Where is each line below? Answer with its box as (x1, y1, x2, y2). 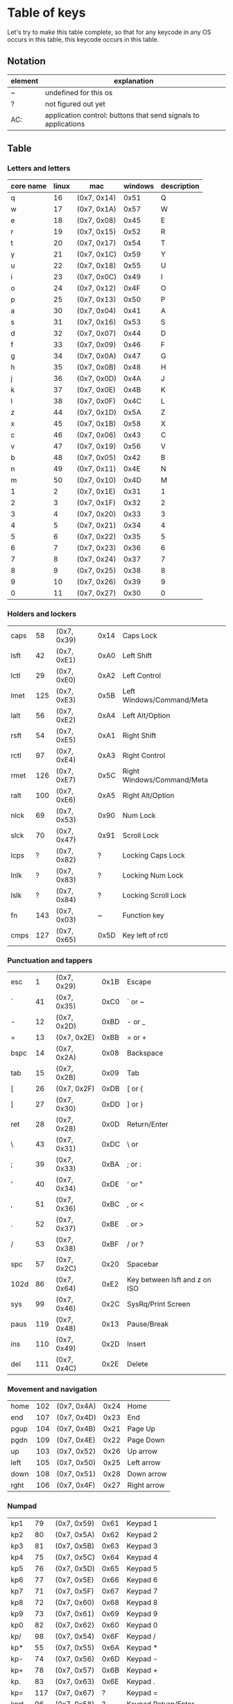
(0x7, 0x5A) (55, 1530, 95, 1539)
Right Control (122, 751, 166, 760)
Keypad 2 (126, 1530, 158, 1539)
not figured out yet (44, 99, 106, 108)
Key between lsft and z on (127, 1275, 212, 1285)
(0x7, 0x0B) (76, 363, 116, 372)
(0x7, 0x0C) (76, 272, 117, 282)
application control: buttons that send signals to (44, 110, 200, 120)
